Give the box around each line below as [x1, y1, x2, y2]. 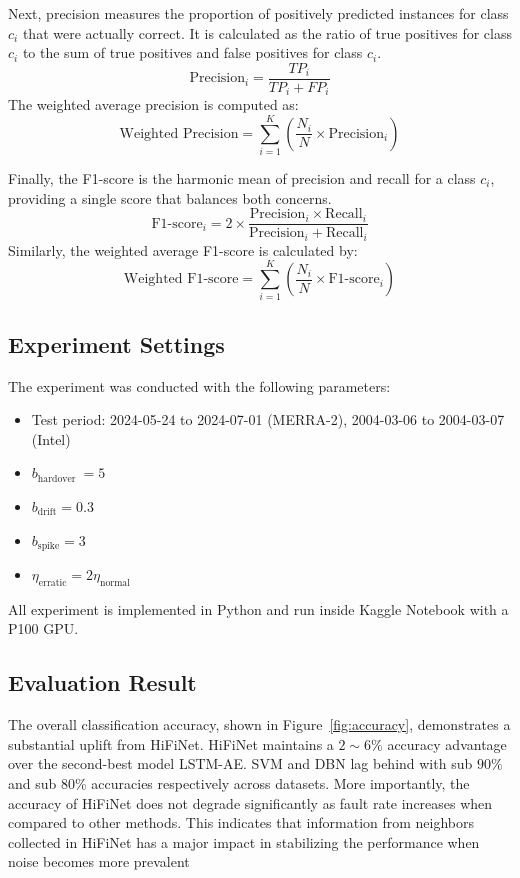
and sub [8, 773, 57, 794]
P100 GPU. [8, 618, 79, 639]
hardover [37, 473, 76, 484]
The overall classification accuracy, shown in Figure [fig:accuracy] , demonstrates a [8, 714, 511, 735]
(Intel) [31, 428, 71, 449]
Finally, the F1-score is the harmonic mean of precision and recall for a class [8, 168, 476, 189]
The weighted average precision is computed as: [8, 94, 299, 115]
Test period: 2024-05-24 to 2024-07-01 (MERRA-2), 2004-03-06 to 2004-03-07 [31, 409, 505, 430]
